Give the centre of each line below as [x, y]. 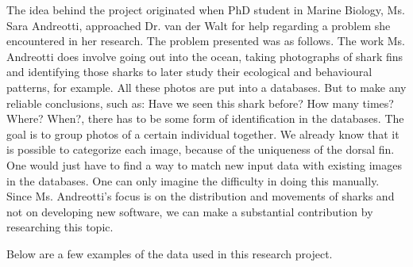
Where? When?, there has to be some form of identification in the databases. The [205, 118]
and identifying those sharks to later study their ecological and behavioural [189, 72]
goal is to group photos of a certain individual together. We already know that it [203, 133]
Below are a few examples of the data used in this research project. [170, 253]
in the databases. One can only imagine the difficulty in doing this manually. [193, 180]
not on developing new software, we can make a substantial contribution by [190, 211]
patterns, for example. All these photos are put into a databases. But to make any [206, 87]
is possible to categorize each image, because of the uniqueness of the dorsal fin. [201, 149]
